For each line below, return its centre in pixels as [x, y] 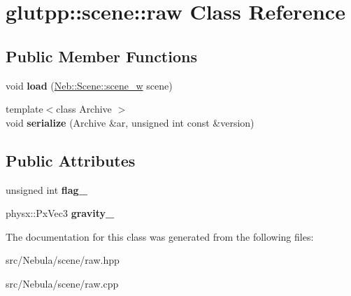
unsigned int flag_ [46, 189]
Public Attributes [71, 160]
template [24, 109]
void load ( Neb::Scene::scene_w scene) [89, 85]
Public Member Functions [101, 56]
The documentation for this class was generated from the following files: [160, 236]
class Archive [84, 109]
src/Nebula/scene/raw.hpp [63, 260]
